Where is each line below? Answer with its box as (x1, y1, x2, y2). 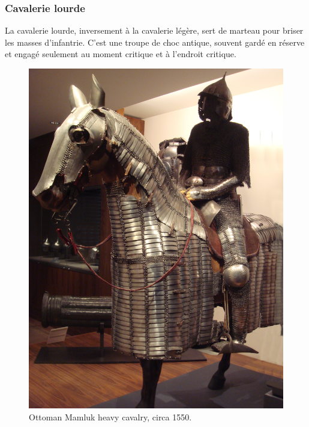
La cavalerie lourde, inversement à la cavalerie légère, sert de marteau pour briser (5, 24, 304, 37)
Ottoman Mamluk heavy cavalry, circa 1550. (29, 410, 192, 423)
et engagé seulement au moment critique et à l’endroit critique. (5, 48, 236, 60)
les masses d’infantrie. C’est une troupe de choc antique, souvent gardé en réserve (5, 35, 305, 48)
